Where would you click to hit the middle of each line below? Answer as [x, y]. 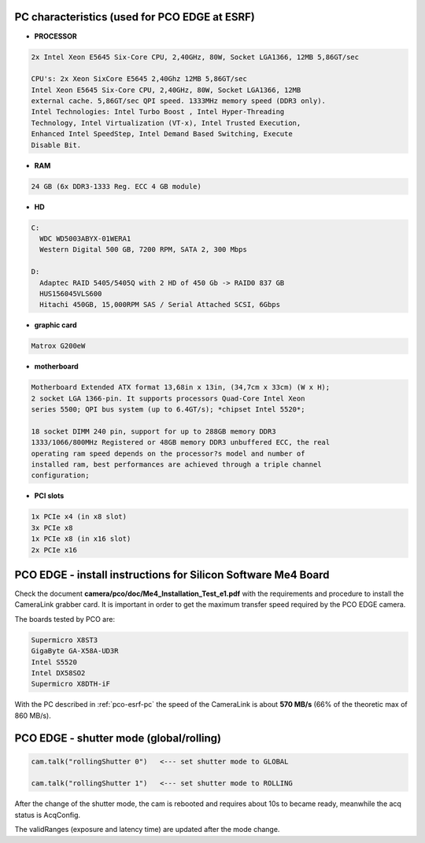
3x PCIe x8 [52, 528]
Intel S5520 [54, 662]
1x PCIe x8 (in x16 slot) [81, 539]
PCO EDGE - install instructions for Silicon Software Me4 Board [172, 575]
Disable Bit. [56, 145]
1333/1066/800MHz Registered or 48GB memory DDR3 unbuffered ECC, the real [181, 442]
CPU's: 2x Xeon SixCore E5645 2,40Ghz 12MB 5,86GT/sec [139, 79]
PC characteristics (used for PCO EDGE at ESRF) [135, 17]
